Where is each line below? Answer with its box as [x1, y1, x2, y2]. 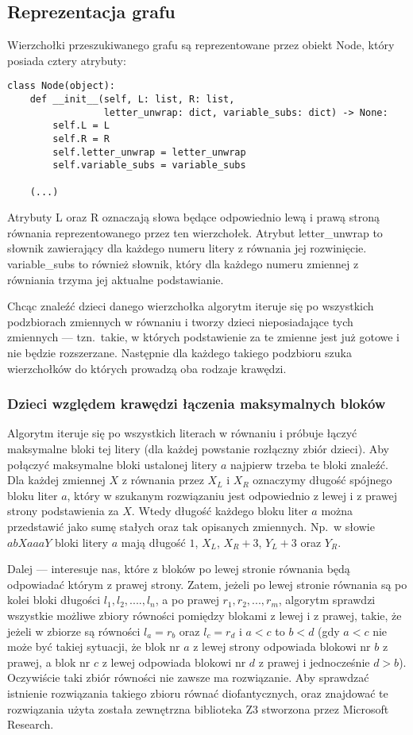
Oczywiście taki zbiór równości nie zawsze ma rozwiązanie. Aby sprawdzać [7, 669, 369, 686]
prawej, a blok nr [7, 653, 91, 670]
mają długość [121, 533, 186, 550]
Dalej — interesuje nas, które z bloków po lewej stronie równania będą [7, 560, 350, 577]
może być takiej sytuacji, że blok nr [7, 638, 180, 655]
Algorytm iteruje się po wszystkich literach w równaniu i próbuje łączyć [7, 425, 357, 441]
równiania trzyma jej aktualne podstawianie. [7, 271, 224, 287]
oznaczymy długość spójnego [253, 471, 392, 488]
